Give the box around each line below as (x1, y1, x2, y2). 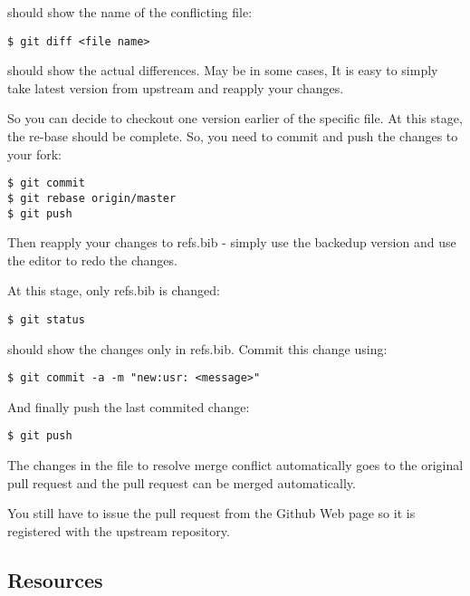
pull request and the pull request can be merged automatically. (7, 473, 356, 492)
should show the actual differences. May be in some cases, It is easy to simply (7, 61, 438, 80)
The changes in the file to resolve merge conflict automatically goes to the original (7, 456, 464, 475)
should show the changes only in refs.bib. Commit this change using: (7, 339, 388, 358)
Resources (7, 565, 103, 593)
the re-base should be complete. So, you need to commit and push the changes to (7, 127, 458, 146)
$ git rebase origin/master (7, 191, 177, 205)
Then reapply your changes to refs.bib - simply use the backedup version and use (7, 233, 456, 252)
